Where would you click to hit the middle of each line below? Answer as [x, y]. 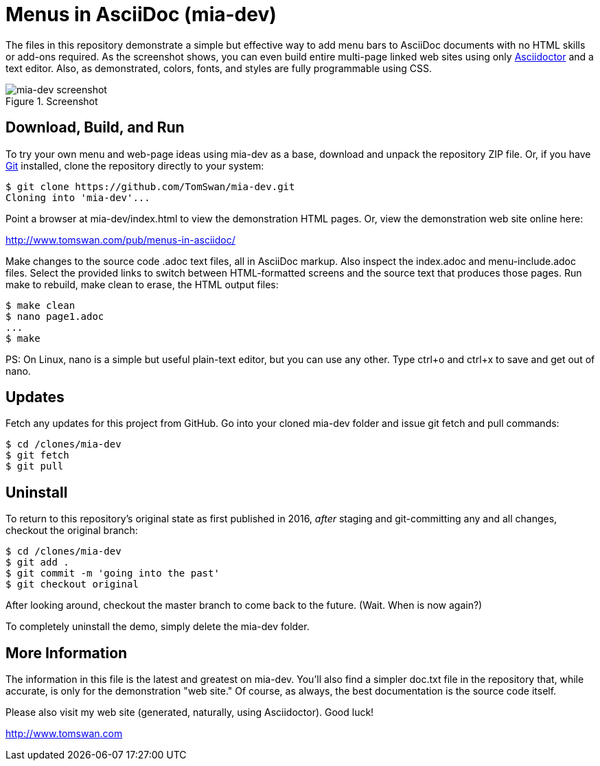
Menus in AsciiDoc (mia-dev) [141, 14]
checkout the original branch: [72, 531]
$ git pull [35, 466]
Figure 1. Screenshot [52, 101]
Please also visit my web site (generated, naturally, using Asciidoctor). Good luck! [190, 712]
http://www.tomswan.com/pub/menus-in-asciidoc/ [120, 240]
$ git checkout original [72, 584]
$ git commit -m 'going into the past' [113, 573]
